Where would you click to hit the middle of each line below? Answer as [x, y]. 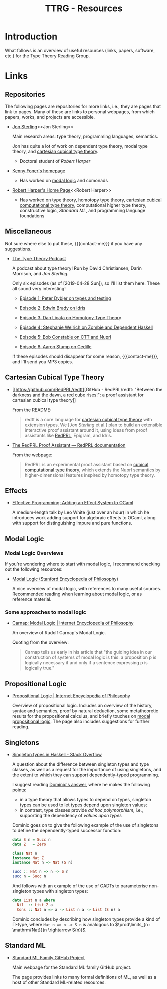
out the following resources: [34, 569]
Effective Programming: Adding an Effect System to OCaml [73, 503]
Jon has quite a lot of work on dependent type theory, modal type [80, 146]
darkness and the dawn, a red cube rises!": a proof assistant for [78, 395]
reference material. [32, 599]
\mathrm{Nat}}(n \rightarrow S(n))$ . [49, 930]
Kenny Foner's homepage [39, 171]
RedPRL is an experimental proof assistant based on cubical [86, 464]
